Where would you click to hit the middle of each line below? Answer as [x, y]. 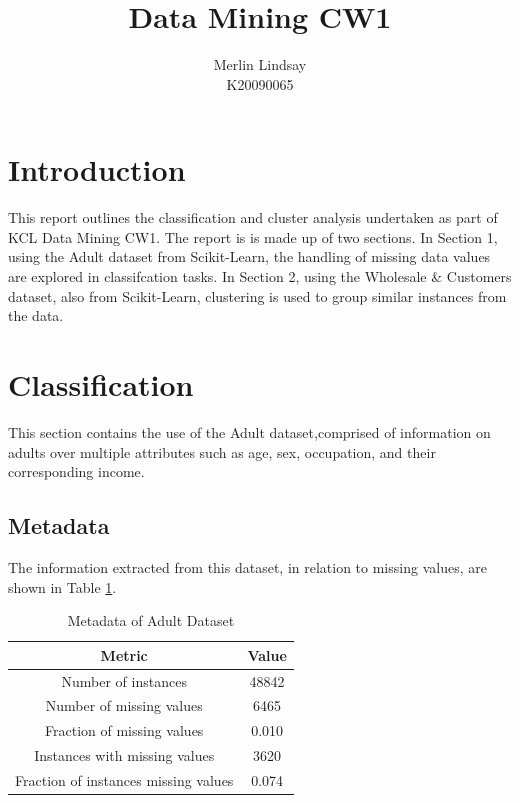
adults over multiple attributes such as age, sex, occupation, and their [222, 451]
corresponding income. [76, 471]
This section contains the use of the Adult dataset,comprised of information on [249, 431]
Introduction [97, 169]
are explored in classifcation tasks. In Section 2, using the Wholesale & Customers [260, 276]
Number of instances [124, 680]
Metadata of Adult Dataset [151, 620]
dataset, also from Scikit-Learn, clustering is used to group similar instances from [257, 295]
